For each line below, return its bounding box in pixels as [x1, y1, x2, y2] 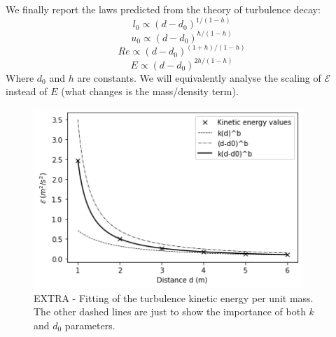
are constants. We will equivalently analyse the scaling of [77, 70, 321, 85]
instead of [6, 84, 48, 99]
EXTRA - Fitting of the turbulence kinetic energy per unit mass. [34, 290, 314, 305]
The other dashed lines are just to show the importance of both [34, 304, 306, 319]
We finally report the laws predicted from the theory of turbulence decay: [6, 2, 321, 16]
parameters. [64, 317, 115, 332]
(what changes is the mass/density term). [61, 84, 239, 99]
